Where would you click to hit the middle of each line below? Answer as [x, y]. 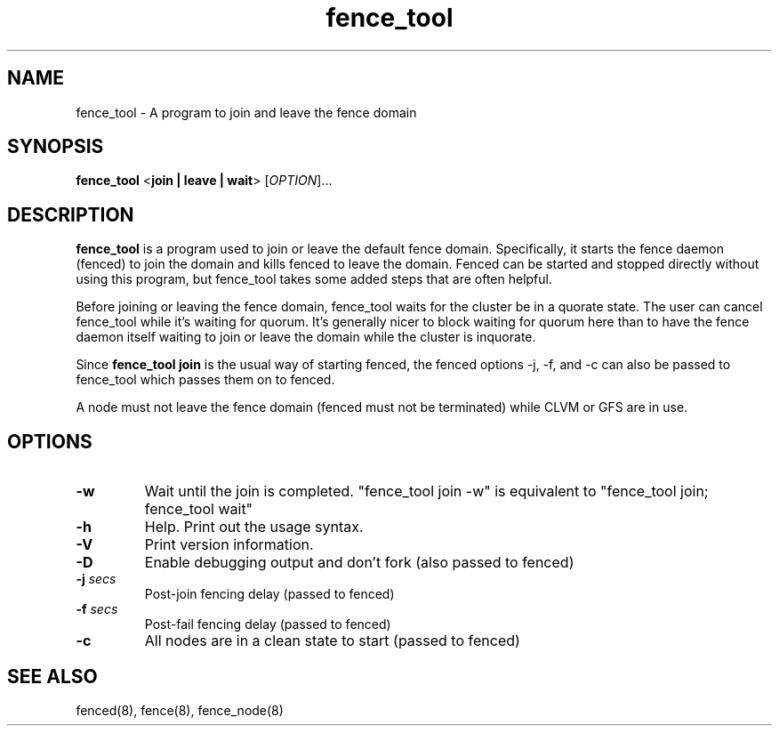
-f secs [97, 609]
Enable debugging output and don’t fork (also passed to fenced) [359, 563]
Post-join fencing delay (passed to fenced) [269, 594]
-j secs [96, 579]
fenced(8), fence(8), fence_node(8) [180, 710]
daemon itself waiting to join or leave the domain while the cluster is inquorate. [306, 337]
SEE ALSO [52, 676]
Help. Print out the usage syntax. [254, 527]
